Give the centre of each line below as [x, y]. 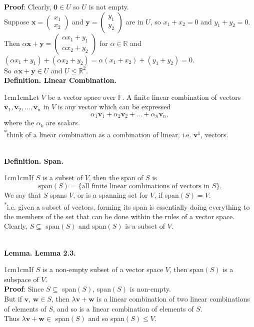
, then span [186, 269]
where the [19, 123]
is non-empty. [150, 289]
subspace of [21, 279]
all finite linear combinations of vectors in [146, 186]
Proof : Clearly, [28, 6]
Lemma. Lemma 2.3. [40, 252]
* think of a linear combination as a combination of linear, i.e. [98, 134]
